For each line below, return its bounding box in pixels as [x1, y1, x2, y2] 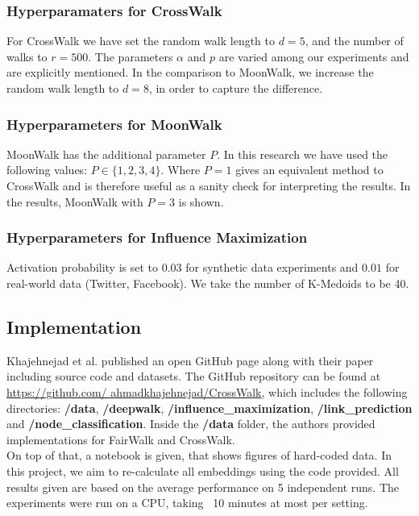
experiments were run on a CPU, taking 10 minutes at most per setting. [6, 494, 368, 511]
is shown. [178, 193, 224, 210]
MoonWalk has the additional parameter [6, 145, 206, 162]
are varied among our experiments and [218, 48, 409, 64]
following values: [6, 161, 88, 178]
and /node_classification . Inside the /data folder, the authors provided [6, 415, 375, 432]
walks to [6, 48, 48, 64]
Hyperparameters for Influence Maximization [6, 227, 308, 248]
